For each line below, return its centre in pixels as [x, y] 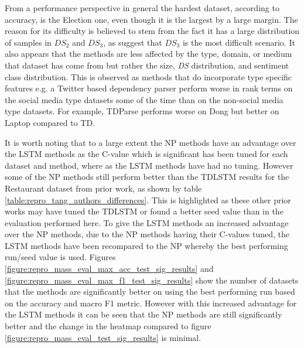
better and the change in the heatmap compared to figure [108, 326]
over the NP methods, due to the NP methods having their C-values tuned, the [147, 234]
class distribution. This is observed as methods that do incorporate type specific [148, 76]
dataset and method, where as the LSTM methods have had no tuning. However [149, 165]
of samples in [28, 42]
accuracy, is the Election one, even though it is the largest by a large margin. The [151, 19]
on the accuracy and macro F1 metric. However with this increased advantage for [151, 303]
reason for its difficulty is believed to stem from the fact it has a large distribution [152, 31]
